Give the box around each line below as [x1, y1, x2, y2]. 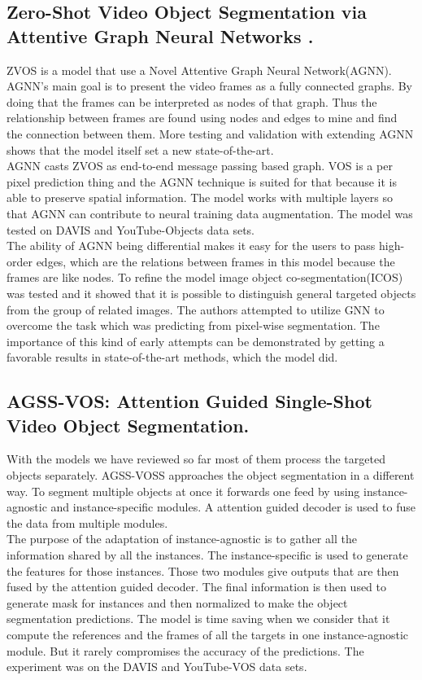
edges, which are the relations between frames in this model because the [36, 252, 395, 270]
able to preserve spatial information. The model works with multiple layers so [7, 189, 394, 206]
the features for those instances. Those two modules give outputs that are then [7, 562, 399, 579]
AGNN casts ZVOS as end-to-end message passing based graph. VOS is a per [7, 157, 393, 174]
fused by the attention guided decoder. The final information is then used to [7, 578, 387, 595]
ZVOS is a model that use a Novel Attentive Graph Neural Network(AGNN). [7, 61, 392, 78]
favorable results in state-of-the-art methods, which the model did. [7, 349, 338, 366]
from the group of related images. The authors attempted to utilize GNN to [7, 301, 385, 318]
